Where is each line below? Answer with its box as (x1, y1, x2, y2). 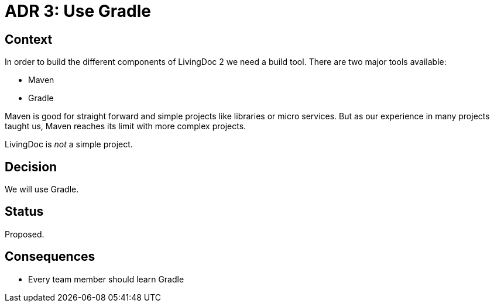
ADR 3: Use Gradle (5, 1, 151, 21)
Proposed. (5, 229, 44, 239)
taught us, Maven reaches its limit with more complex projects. (5, 121, 246, 132)
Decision (5, 159, 57, 174)
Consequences (5, 249, 95, 264)
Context (5, 32, 53, 47)
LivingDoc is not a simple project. (5, 139, 133, 150)
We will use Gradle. (5, 184, 79, 195)
